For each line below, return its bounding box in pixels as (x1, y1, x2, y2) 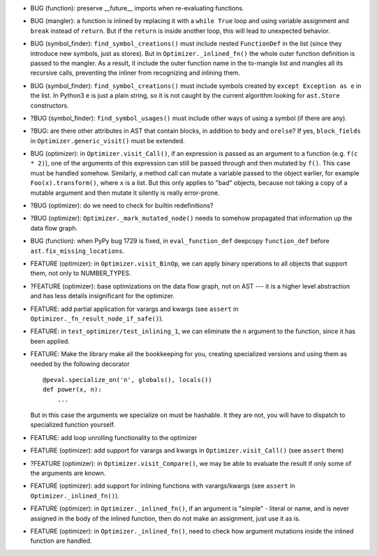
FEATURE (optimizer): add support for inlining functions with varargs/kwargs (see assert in (30, 482, 296, 490)
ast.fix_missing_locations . (30, 247, 125, 255)
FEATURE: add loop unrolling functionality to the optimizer (30, 433, 198, 441)
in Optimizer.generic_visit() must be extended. (30, 136, 185, 145)
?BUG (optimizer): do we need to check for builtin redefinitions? (30, 201, 214, 210)
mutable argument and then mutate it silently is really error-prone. (30, 189, 220, 197)
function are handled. (30, 536, 92, 545)
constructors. (30, 101, 69, 110)
